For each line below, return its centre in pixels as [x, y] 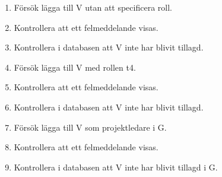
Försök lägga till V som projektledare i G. [90, 127]
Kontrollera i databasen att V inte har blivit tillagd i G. [116, 167]
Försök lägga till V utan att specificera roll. [93, 7]
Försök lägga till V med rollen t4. [75, 67]
